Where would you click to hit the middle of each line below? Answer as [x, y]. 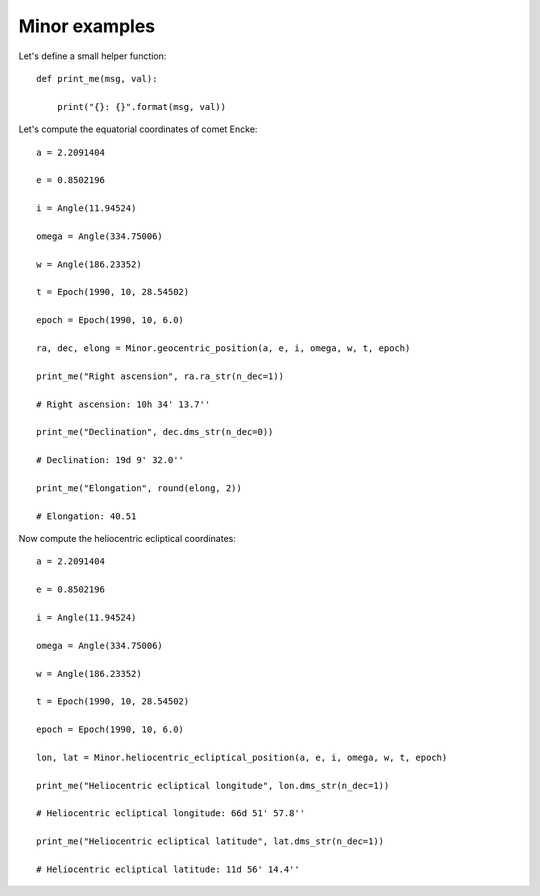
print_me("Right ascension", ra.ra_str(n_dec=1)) [160, 376]
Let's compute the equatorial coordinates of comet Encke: [138, 129]
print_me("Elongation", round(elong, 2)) [139, 488]
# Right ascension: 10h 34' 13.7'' [123, 404]
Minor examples [87, 26]
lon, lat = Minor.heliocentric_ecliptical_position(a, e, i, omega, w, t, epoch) [242, 757]
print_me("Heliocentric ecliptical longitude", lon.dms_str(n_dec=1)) [213, 785]
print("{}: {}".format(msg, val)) [141, 106]
